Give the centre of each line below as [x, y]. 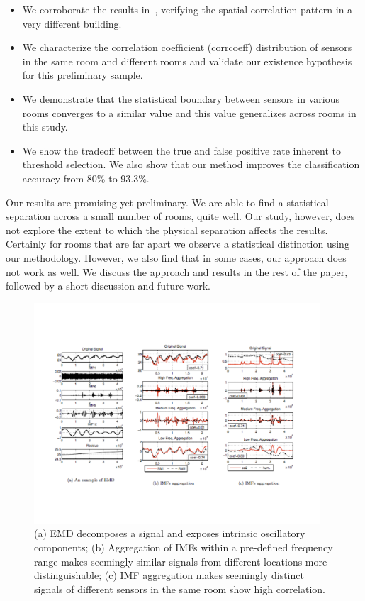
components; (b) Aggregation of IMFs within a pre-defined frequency [184, 547]
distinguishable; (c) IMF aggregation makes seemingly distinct [169, 575]
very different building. [72, 23]
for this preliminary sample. [83, 75]
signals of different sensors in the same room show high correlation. [180, 589]
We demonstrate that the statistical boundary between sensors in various [181, 98]
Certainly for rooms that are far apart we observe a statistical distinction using [178, 244]
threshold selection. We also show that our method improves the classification [191, 164]
